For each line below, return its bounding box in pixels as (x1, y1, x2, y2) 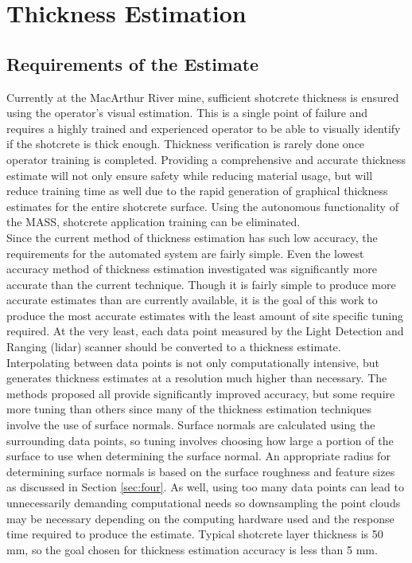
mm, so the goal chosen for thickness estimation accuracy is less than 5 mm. (6, 541, 378, 557)
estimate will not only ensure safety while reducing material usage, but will (6, 166, 373, 183)
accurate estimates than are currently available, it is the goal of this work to (6, 291, 378, 308)
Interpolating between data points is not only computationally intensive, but (6, 354, 379, 370)
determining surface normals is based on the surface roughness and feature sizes (6, 463, 395, 479)
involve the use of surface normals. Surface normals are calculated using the (6, 416, 375, 433)
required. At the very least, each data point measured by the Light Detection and (6, 323, 404, 339)
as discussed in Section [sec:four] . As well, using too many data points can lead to (6, 479, 404, 495)
